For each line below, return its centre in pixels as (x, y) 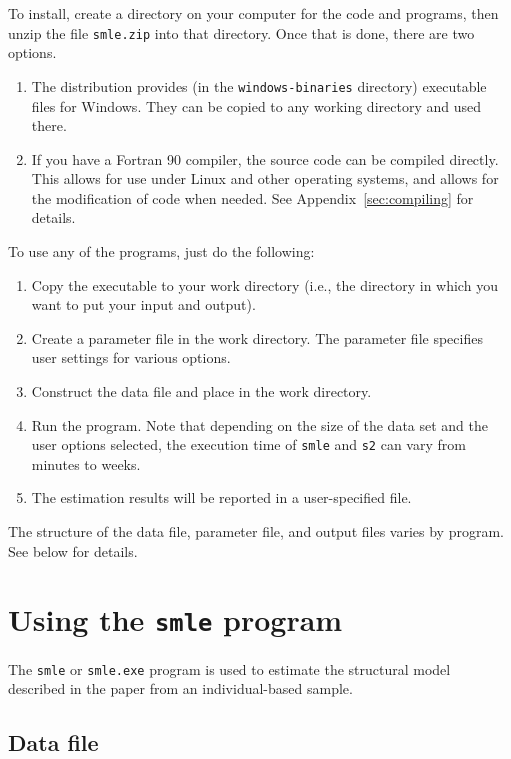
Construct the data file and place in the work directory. (201, 391)
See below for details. (73, 550)
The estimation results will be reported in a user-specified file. (221, 497)
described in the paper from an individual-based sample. (180, 688)
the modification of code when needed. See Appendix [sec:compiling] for (252, 197)
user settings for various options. (131, 357)
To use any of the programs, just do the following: (161, 251)
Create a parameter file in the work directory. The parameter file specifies (257, 337)
